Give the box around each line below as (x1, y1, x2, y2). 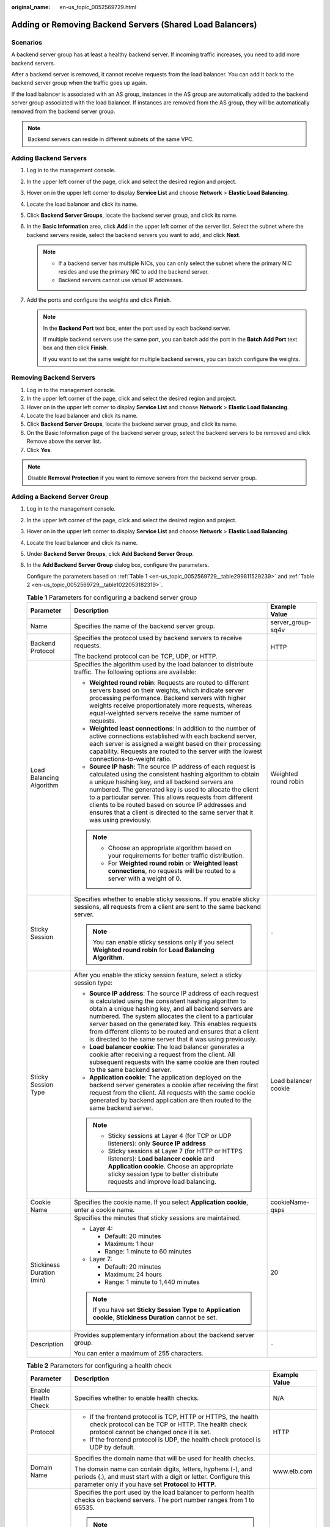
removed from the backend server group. (11, 108, 116, 115)
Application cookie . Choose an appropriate (108, 1162, 233, 1170)
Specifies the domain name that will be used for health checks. (74, 1454, 256, 1463)
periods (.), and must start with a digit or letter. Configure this (74, 1473, 251, 1481)
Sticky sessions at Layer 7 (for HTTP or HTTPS (108, 1146, 243, 1155)
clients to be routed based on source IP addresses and (89, 800, 247, 809)
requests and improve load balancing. (108, 1177, 217, 1186)
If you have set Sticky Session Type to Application (92, 1305, 241, 1314)
